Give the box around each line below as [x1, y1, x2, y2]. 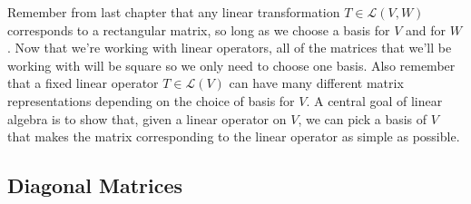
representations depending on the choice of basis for [7, 91, 295, 110]
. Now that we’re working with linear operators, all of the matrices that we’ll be [7, 38, 452, 57]
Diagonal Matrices [7, 171, 183, 199]
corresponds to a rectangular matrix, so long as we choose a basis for [7, 20, 390, 39]
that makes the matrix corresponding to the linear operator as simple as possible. [7, 127, 460, 146]
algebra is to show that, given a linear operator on [7, 109, 287, 128]
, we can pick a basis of [298, 109, 427, 128]
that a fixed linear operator [7, 73, 159, 92]
